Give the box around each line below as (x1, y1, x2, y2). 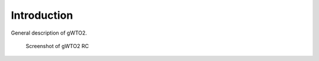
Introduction (11, 9, 73, 22)
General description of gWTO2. (11, 29, 87, 36)
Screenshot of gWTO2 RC (25, 42, 89, 49)
